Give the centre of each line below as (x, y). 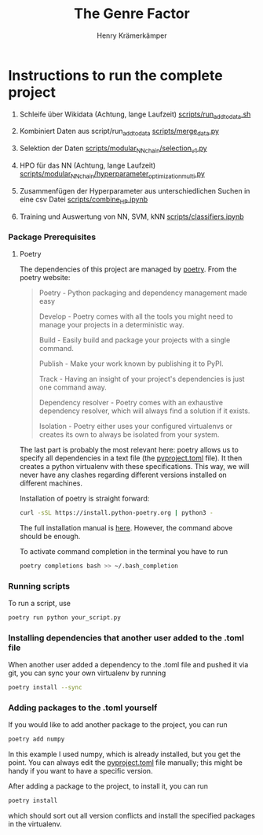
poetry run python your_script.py (65, 618)
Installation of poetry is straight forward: (84, 498)
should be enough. (50, 536)
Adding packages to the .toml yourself (83, 708)
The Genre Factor (132, 14)
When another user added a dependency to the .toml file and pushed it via (128, 665)
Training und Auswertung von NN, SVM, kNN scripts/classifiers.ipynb (132, 216)
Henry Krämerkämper (132, 35)
